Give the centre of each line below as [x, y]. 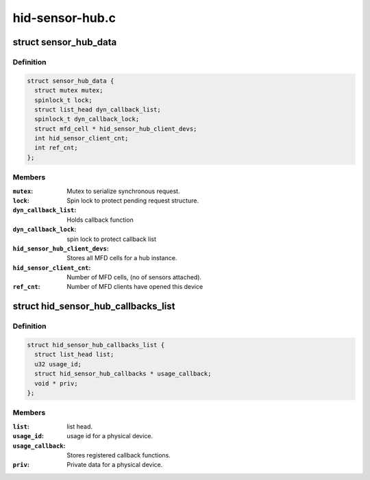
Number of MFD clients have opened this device [135, 287]
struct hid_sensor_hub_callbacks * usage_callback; [123, 374]
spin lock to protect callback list [112, 239]
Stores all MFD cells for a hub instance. [122, 258]
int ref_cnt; [56, 148]
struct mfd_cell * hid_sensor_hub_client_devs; [116, 129]
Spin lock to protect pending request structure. [133, 200]
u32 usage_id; [58, 364]
